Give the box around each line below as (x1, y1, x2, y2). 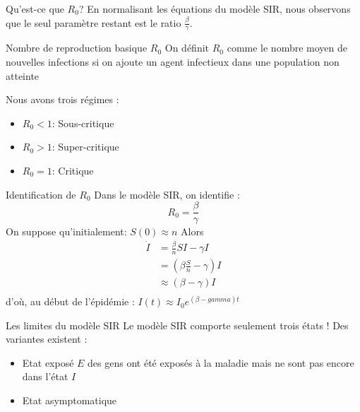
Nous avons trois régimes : (6, 92, 119, 107)
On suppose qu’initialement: (6, 224, 127, 239)
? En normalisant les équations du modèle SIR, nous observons (78, 1, 351, 16)
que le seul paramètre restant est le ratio (6, 15, 181, 30)
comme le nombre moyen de (227, 40, 347, 55)
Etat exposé (22, 355, 74, 370)
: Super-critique (52, 139, 119, 154)
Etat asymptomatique (22, 393, 117, 408)
